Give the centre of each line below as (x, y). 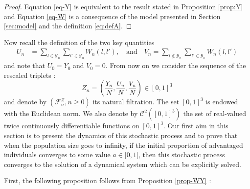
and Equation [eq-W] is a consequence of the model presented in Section (112, 16)
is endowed (222, 102)
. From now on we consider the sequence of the (176, 65)
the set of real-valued (215, 113)
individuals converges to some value (57, 154)
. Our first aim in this (196, 126)
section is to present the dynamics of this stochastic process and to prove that (121, 135)
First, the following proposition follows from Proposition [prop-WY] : (108, 180)
